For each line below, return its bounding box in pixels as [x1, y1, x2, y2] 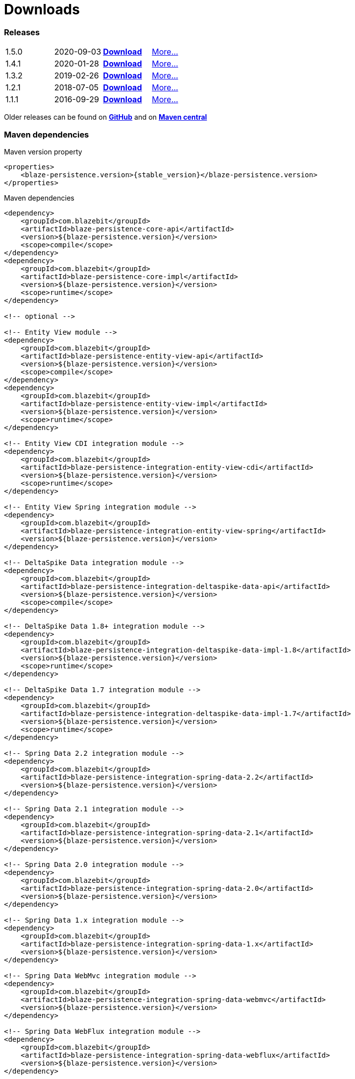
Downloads [4, 1, 80, 18]
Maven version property [4, 147, 82, 156]
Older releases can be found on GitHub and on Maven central [4, 113, 207, 122]
